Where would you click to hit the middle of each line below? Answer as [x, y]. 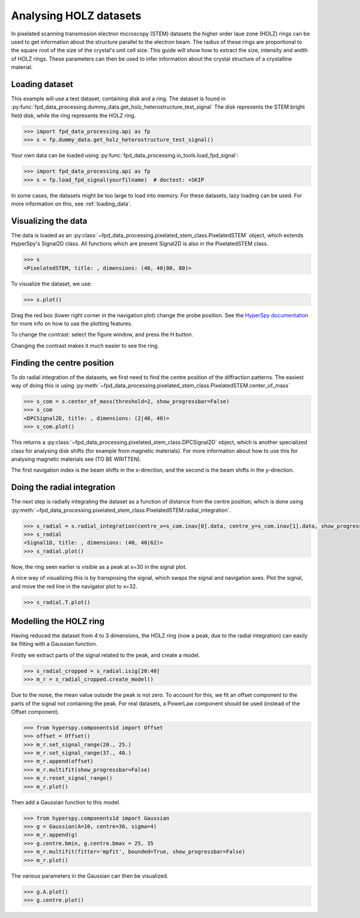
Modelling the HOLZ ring [58, 621]
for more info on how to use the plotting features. [72, 323]
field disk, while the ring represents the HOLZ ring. [73, 115]
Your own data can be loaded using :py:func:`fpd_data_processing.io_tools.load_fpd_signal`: [125, 156]
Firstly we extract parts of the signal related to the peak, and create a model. [106, 655]
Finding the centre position [62, 363]
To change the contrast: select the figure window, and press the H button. [102, 335]
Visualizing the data [49, 221]
